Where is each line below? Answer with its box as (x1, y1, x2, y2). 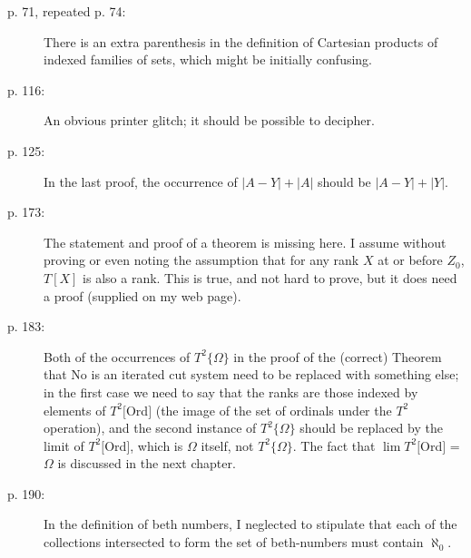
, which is (130, 436, 183, 455)
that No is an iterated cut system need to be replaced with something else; (44, 365, 459, 384)
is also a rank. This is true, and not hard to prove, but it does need (83, 268, 457, 287)
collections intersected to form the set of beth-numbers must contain (44, 533, 424, 552)
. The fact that (292, 436, 376, 455)
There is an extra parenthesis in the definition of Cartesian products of (44, 32, 438, 51)
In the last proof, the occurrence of (44, 171, 238, 191)
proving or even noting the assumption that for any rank (44, 250, 359, 269)
